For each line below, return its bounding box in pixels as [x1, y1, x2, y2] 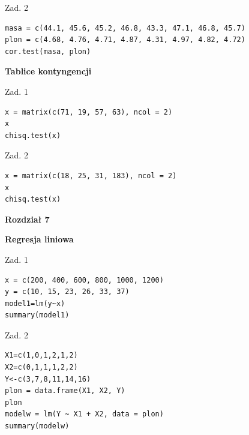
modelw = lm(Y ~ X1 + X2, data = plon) [5, 410, 164, 419]
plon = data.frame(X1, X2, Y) [5, 386, 125, 395]
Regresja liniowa [5, 233, 74, 245]
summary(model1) [5, 311, 70, 320]
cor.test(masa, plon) [5, 47, 91, 56]
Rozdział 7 [5, 212, 50, 225]
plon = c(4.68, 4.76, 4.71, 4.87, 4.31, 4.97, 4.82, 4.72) [5, 35, 245, 44]
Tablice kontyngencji [5, 65, 92, 77]
